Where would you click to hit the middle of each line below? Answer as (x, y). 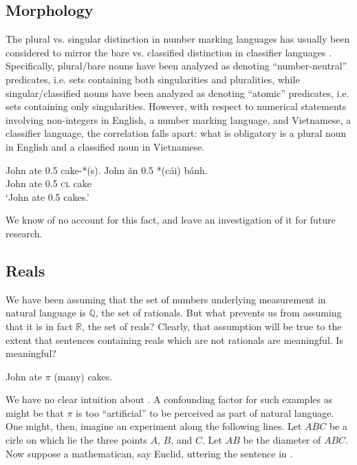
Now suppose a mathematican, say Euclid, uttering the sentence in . (149, 453)
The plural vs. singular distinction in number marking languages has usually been (178, 39)
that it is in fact (39, 326)
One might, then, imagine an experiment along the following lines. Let (154, 426)
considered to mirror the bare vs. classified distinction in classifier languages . (169, 52)
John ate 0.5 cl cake (48, 183)
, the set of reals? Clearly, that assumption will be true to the (212, 326)
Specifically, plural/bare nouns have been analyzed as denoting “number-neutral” (176, 66)
